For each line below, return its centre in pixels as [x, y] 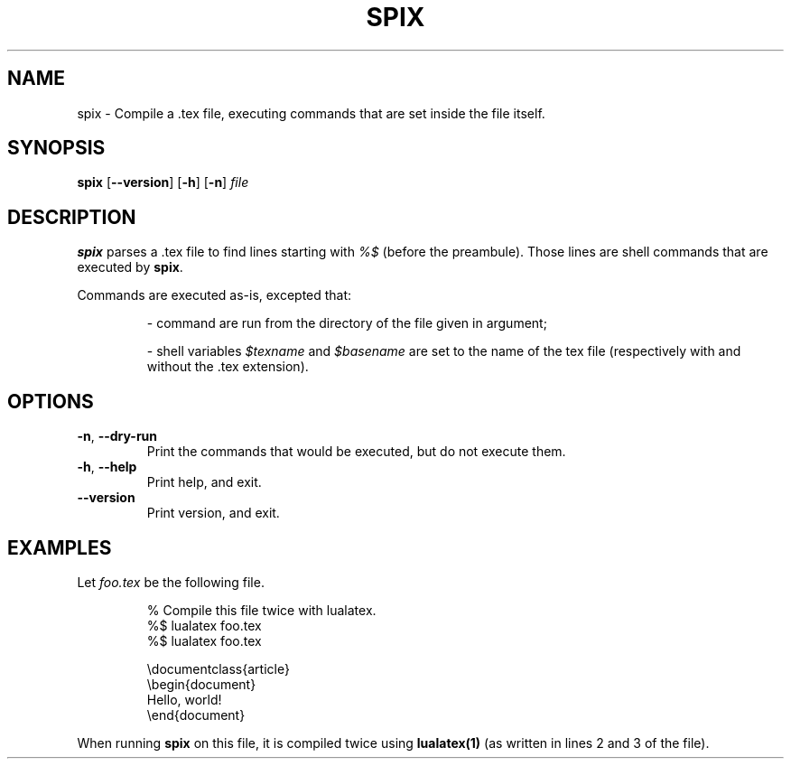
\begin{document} [201, 684]
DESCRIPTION [72, 217]
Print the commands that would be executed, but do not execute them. [356, 452]
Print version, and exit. [213, 513]
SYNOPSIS [56, 148]
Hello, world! [184, 699]
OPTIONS [51, 401]
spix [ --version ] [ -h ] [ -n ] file [163, 182]
